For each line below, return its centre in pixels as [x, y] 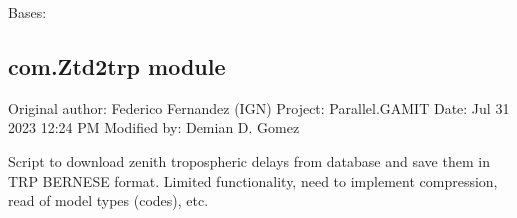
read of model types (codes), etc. [108, 200]
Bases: [27, 12]
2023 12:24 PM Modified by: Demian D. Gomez [154, 127]
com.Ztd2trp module [117, 65]
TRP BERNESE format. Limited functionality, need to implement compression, [253, 180]
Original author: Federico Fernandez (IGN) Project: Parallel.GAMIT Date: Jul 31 [259, 107]
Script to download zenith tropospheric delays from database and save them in [249, 160]
